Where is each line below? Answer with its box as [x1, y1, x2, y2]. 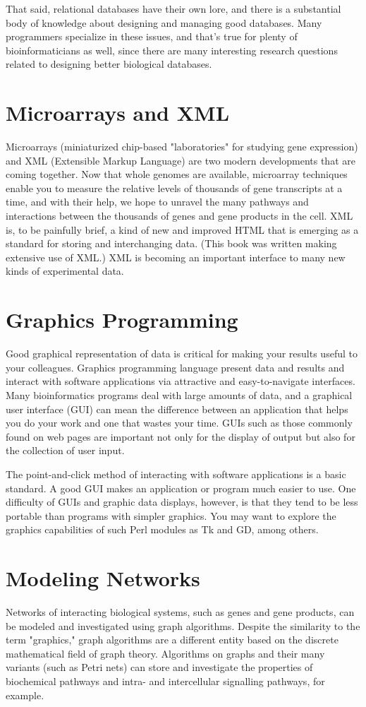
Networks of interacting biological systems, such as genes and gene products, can [6, 605, 355, 619]
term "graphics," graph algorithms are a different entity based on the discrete [6, 632, 338, 647]
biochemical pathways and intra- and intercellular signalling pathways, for [6, 673, 325, 688]
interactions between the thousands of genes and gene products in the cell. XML [6, 208, 353, 223]
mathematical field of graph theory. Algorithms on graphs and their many [6, 646, 325, 660]
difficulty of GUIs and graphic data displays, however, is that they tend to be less [6, 494, 358, 509]
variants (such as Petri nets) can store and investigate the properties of [6, 660, 313, 675]
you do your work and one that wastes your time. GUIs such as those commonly [6, 415, 353, 430]
